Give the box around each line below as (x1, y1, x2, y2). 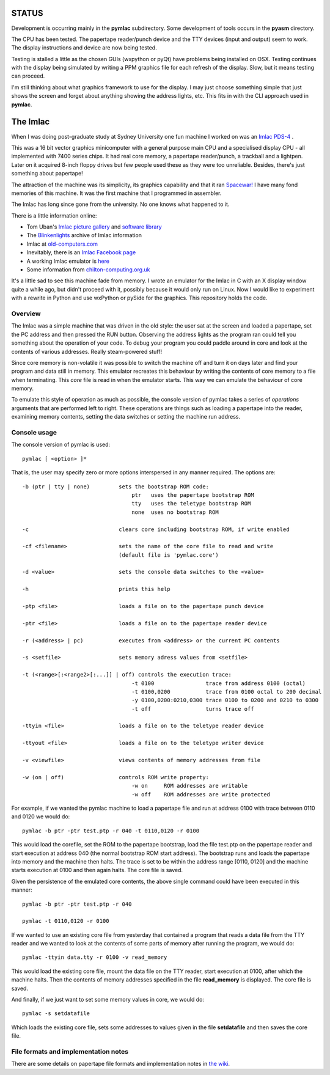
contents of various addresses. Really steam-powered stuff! (11, 348, 162, 355)
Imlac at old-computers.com (26, 240, 98, 248)
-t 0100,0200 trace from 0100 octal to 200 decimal (131, 688, 322, 695)
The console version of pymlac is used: (11, 441, 111, 449)
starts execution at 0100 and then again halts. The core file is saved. (11, 867, 183, 874)
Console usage (11, 428, 57, 436)
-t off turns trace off (131, 705, 254, 712)
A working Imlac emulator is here (26, 257, 110, 265)
